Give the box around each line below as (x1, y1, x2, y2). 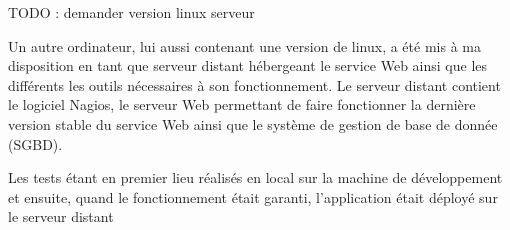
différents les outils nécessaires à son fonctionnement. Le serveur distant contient (8, 74, 501, 95)
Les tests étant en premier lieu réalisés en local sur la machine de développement (8, 167, 503, 188)
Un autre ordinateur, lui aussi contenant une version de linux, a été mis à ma (8, 35, 481, 56)
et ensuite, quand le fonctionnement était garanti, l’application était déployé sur (8, 186, 498, 207)
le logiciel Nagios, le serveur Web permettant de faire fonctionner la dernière (8, 94, 476, 115)
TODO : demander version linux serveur (8, 2, 255, 22)
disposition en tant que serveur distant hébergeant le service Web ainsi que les (8, 55, 488, 76)
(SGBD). (8, 133, 63, 154)
